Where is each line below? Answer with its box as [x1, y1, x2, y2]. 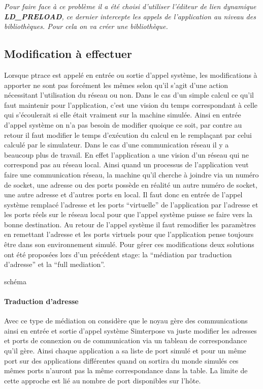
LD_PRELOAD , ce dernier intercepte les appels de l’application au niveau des [4, 11, 256, 21]
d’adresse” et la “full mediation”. [4, 259, 105, 270]
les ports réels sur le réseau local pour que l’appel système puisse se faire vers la [4, 209, 253, 220]
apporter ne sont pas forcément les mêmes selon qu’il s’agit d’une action [4, 79, 228, 90]
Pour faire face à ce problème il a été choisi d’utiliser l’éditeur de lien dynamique [4, 1, 256, 11]
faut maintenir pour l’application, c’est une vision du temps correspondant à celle [4, 99, 258, 110]
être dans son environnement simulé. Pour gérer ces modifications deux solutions [4, 239, 254, 250]
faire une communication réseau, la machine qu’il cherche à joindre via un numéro [4, 169, 259, 179]
